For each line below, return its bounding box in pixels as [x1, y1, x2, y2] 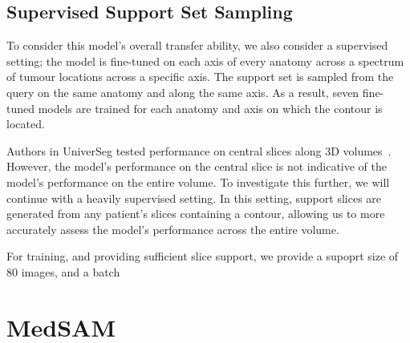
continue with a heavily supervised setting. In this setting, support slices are [6, 189, 382, 206]
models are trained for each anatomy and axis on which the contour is [38, 99, 383, 116]
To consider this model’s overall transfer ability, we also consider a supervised [6, 37, 388, 54]
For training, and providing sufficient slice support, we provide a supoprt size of [6, 248, 399, 264]
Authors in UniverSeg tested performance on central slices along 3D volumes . [6, 142, 392, 159]
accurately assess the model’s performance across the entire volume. [6, 220, 339, 237]
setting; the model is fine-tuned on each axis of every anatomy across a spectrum [6, 52, 404, 69]
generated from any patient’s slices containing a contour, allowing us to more [6, 205, 385, 222]
